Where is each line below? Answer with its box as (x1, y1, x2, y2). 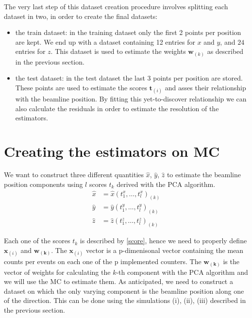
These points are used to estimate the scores (15, 83, 147, 93)
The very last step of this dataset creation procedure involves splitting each (4, 1, 228, 11)
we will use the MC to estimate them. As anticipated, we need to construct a (4, 276, 233, 286)
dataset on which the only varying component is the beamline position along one (4, 285, 244, 296)
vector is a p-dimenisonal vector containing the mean (85, 245, 244, 255)
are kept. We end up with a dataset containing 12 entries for (15, 36, 195, 47)
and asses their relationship (165, 83, 246, 93)
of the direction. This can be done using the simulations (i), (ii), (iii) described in (4, 295, 246, 305)
